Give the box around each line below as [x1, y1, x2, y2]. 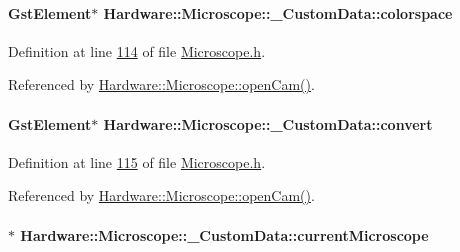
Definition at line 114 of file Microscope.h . [8, 40, 266, 61]
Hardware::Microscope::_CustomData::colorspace [103, 2, 453, 23]
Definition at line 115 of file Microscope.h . [8, 151, 266, 172]
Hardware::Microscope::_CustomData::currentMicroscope [20, 224, 429, 245]
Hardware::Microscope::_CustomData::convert [103, 113, 433, 134]
